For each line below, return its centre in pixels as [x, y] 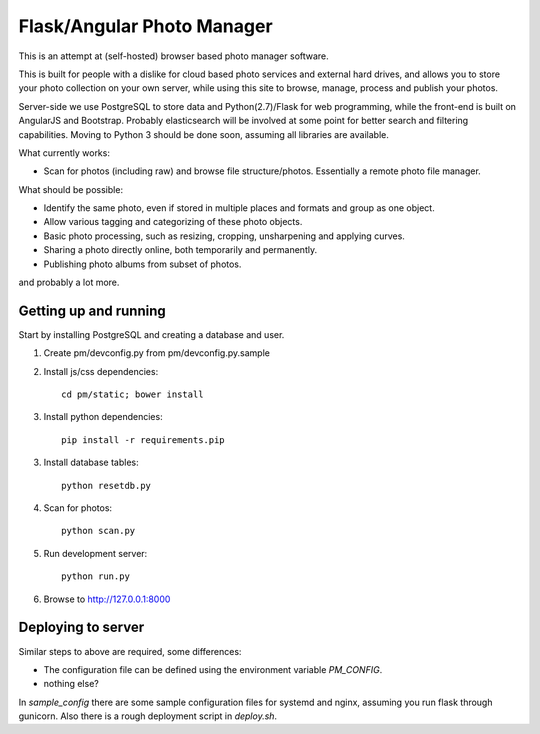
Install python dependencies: [103, 417]
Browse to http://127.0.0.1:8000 [107, 599]
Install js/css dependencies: [101, 371]
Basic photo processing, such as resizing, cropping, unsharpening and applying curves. [224, 236]
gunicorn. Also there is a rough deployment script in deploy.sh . [148, 716]
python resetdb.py [106, 485]
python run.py [95, 576]
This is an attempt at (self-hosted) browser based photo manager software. [173, 56]
